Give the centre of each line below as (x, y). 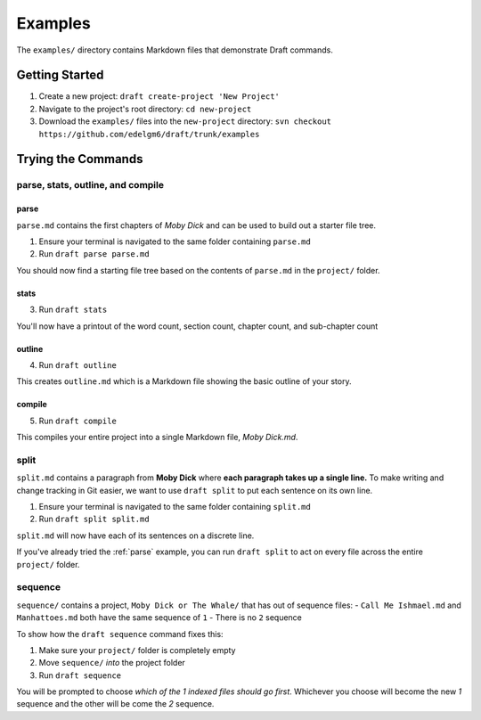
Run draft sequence (80, 675)
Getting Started (60, 75)
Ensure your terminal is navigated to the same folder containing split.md (175, 507)
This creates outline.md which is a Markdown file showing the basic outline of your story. (184, 381)
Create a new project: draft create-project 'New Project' (159, 96)
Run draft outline (78, 364)
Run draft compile (78, 421)
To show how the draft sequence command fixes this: (120, 634)
